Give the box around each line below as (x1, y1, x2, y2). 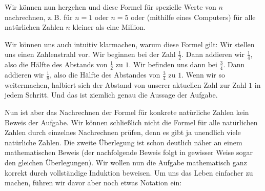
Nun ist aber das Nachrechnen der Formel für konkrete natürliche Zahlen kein (5, 107, 249, 118)
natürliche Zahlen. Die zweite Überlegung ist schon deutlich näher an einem (5, 137, 242, 147)
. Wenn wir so (181, 69, 226, 80)
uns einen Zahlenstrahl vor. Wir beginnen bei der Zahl (5, 49, 176, 60)
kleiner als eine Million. (72, 22, 146, 32)
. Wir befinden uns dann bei (129, 59, 217, 70)
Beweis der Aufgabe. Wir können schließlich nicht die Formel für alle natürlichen (5, 117, 258, 127)
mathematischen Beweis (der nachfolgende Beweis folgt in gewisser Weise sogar (5, 147, 253, 158)
